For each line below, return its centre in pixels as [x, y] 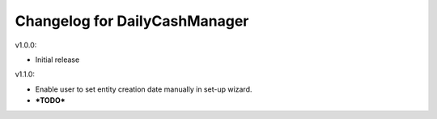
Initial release [57, 59]
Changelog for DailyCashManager [132, 21]
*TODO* [50, 101]
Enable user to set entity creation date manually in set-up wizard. [144, 89]
